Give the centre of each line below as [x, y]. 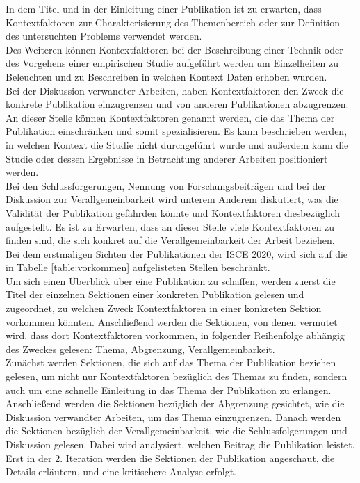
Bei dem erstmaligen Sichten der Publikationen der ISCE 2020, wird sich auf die [177, 253]
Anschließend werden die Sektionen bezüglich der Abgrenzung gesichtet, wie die [175, 403]
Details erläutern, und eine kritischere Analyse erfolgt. [121, 472]
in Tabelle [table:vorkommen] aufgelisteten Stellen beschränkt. [138, 267]
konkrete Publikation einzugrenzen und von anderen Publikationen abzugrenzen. [177, 104]
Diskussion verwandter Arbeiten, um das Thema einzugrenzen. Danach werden [173, 417]
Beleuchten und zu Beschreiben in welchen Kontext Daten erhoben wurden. [166, 76]
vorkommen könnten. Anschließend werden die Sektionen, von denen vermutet [172, 321]
